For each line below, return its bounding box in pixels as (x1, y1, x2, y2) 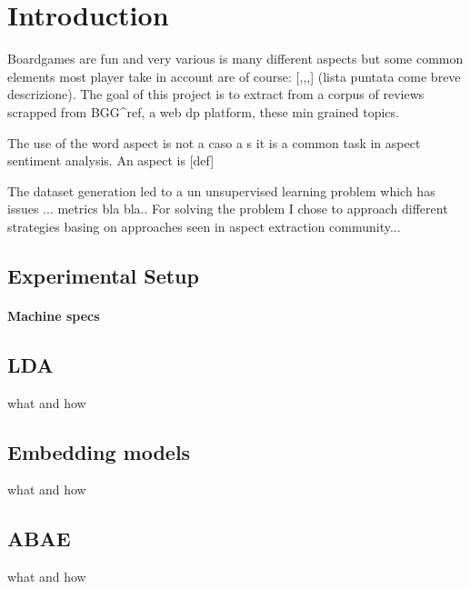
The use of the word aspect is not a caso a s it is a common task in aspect (7, 133, 421, 152)
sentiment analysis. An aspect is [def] (7, 151, 215, 170)
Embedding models (7, 437, 191, 465)
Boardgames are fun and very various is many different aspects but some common (7, 49, 464, 68)
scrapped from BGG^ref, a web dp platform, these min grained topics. (7, 102, 399, 121)
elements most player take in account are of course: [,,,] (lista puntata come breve (7, 66, 461, 85)
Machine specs (7, 305, 100, 324)
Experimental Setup (7, 261, 199, 289)
